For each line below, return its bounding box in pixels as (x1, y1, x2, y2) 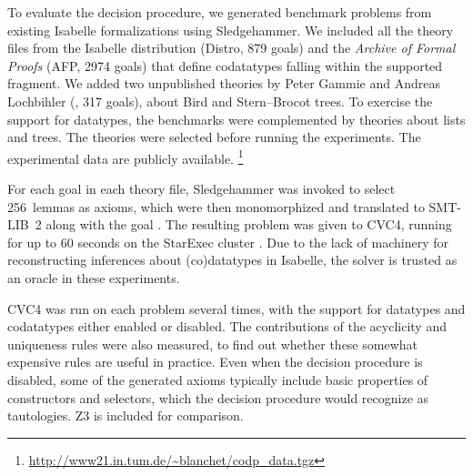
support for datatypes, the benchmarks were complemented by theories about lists (7, 109, 466, 128)
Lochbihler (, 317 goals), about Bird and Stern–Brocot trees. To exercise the (7, 91, 433, 110)
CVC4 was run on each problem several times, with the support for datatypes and (7, 299, 466, 318)
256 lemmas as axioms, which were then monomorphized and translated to (7, 197, 425, 216)
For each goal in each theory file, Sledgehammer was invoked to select (7, 179, 396, 197)
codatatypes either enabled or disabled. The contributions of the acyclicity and (7, 317, 447, 336)
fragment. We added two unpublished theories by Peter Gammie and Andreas (7, 74, 440, 93)
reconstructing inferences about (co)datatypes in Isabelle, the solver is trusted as (7, 250, 458, 269)
